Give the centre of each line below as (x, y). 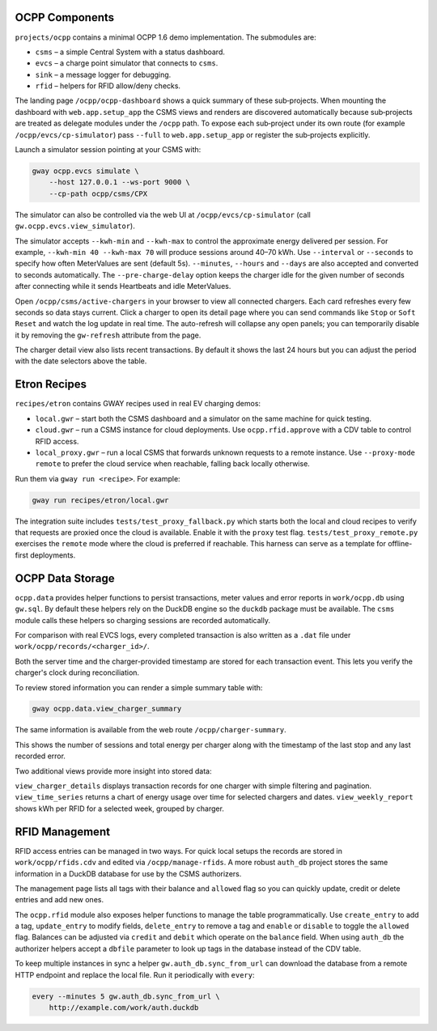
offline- (400, 544)
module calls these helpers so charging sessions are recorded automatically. (143, 620)
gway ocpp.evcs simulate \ (85, 171)
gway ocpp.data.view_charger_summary (107, 709)
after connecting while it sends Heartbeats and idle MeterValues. (123, 286)
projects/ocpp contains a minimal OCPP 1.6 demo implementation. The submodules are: (166, 37)
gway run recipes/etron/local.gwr (100, 500)
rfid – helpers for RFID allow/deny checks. (108, 86)
